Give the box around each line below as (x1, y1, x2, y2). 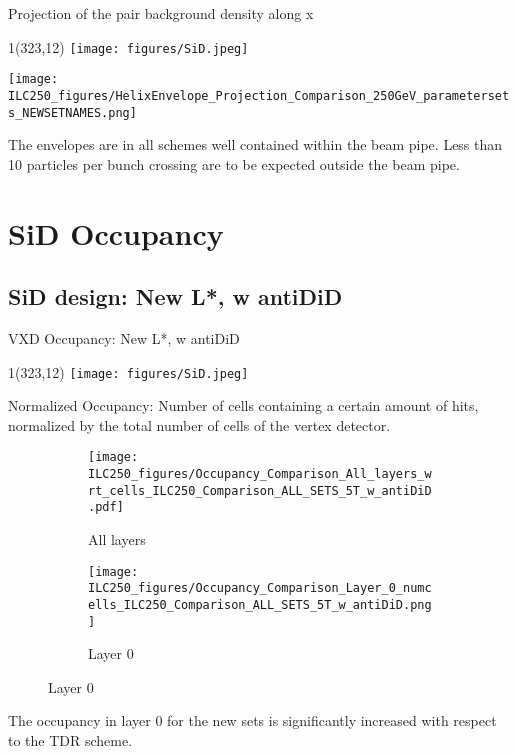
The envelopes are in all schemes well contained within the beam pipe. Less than (8, 134, 503, 155)
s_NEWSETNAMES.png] (8, 105, 137, 120)
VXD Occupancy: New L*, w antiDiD (8, 327, 240, 348)
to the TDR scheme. (8, 730, 133, 751)
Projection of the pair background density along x (8, 3, 314, 23)
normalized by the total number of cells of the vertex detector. (8, 414, 391, 435)
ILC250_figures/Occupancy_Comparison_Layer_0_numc (88, 581, 432, 596)
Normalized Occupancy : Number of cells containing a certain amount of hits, (8, 395, 479, 416)
